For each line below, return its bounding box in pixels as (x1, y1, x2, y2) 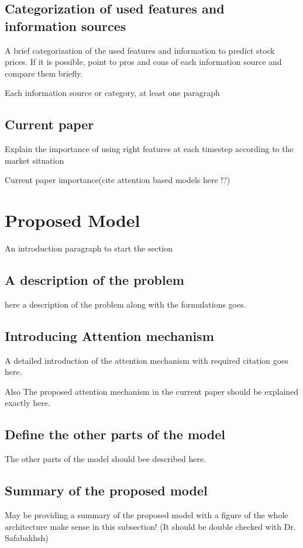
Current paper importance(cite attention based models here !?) (5, 174, 230, 186)
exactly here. (5, 397, 50, 409)
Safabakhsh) (5, 532, 49, 544)
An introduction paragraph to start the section (5, 242, 173, 254)
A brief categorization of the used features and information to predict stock (5, 44, 275, 56)
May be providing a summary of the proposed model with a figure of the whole (5, 509, 288, 521)
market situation (5, 154, 64, 166)
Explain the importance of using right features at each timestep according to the (5, 143, 294, 155)
